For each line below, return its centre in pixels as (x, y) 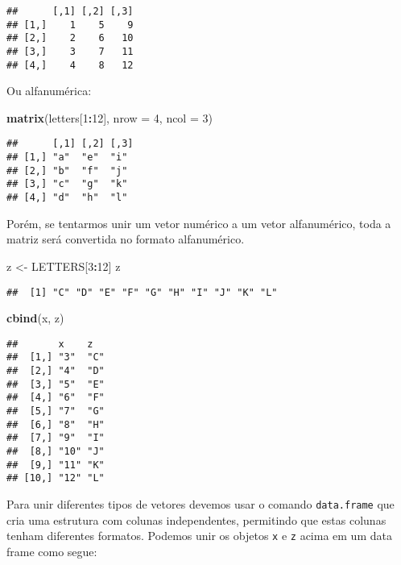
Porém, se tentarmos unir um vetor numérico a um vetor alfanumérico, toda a (199, 223)
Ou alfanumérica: (49, 91)
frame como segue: (52, 551)
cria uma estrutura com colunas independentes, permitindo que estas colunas (196, 519)
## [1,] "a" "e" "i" (67, 158)
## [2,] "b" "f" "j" (67, 170)
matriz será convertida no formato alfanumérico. (126, 239)
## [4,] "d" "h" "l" (67, 198)
